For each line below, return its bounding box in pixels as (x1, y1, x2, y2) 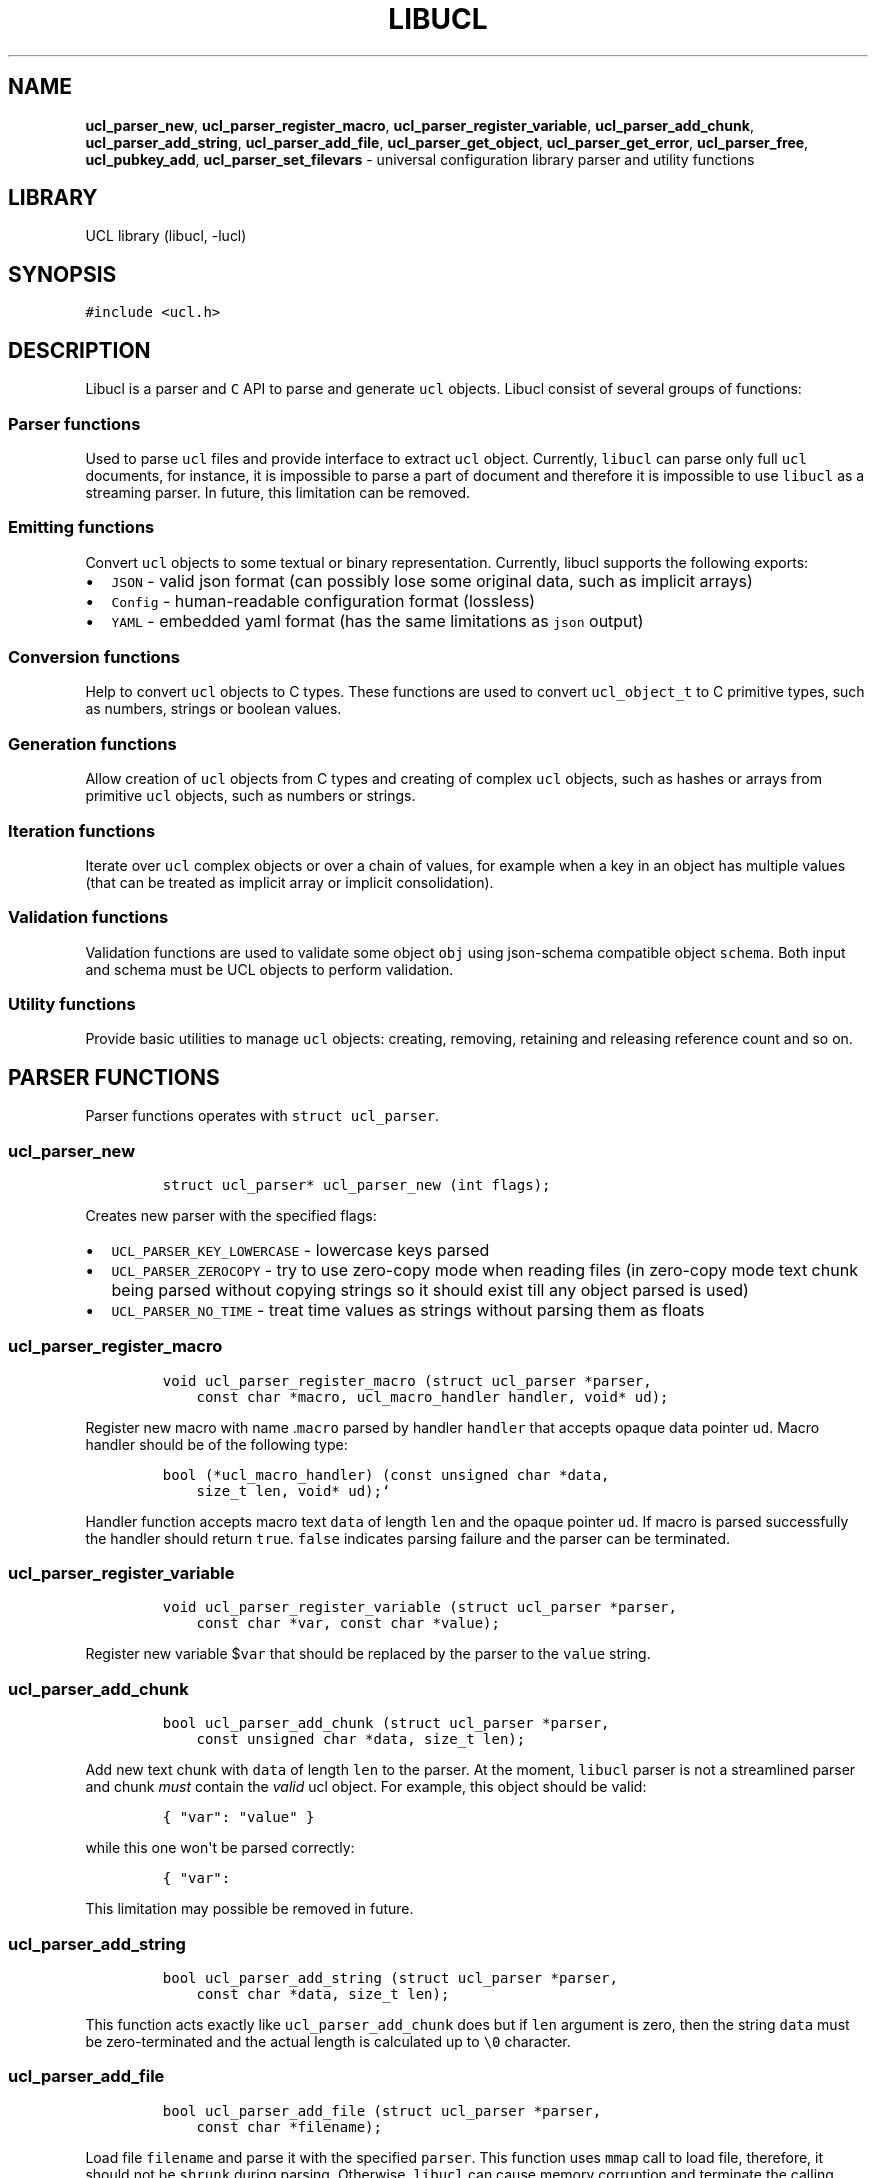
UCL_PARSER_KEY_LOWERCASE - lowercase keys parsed (111, 1239, 490, 1260)
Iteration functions (8, 820, 156, 841)
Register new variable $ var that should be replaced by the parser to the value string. (85, 1645, 651, 1663)
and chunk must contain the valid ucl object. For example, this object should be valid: (85, 1778, 647, 1796)
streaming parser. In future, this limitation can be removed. (85, 483, 471, 501)
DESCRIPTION (8, 337, 151, 363)
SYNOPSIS (8, 261, 117, 287)
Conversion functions (8, 647, 180, 667)
